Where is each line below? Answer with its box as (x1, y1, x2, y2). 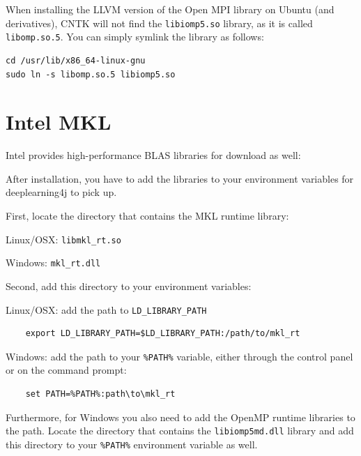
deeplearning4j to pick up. (6, 185, 117, 199)
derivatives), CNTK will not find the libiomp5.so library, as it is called (6, 15, 313, 30)
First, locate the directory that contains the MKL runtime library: (6, 208, 289, 222)
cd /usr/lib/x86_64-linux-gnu (6, 55, 146, 66)
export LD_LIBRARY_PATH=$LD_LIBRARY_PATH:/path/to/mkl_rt (25, 328, 300, 339)
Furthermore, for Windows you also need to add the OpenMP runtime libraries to (6, 409, 355, 424)
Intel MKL (6, 107, 112, 136)
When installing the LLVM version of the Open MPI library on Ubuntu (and (6, 2, 335, 16)
